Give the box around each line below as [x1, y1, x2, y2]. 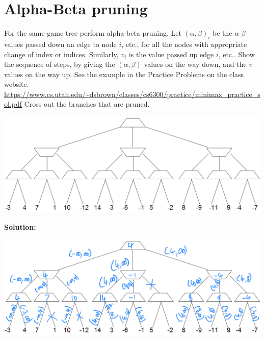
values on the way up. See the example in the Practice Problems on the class [4, 68, 244, 79]
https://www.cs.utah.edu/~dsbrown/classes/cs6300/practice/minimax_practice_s [4, 88, 260, 99]
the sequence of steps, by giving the [4, 59, 115, 69]
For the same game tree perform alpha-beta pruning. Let [4, 28, 181, 38]
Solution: [4, 221, 36, 232]
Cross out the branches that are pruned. [24, 99, 150, 109]
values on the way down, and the [144, 59, 247, 69]
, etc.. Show [218, 49, 255, 59]
